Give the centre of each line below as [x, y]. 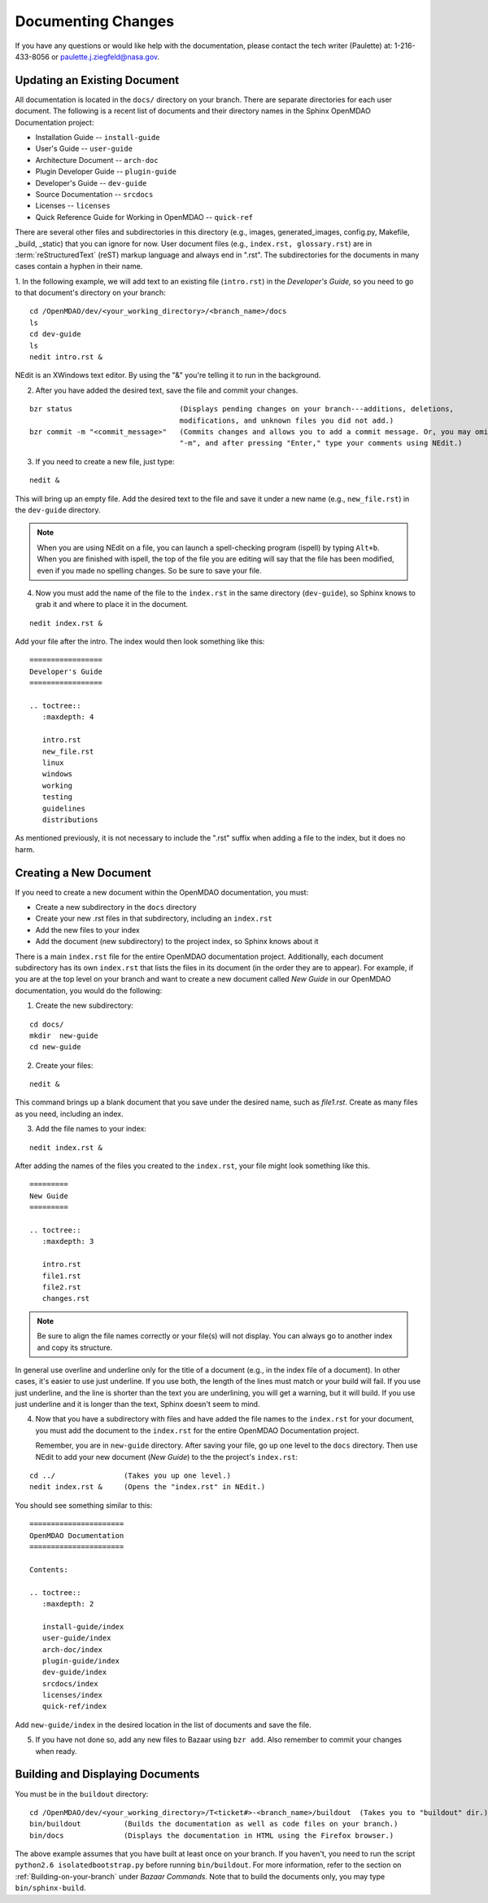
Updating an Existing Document [97, 80]
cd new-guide [55, 1047]
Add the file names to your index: [91, 1129]
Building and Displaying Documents [107, 1775]
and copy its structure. [75, 1347]
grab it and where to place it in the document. [112, 604]
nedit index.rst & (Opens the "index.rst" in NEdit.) [148, 1487]
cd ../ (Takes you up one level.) [131, 1476]
